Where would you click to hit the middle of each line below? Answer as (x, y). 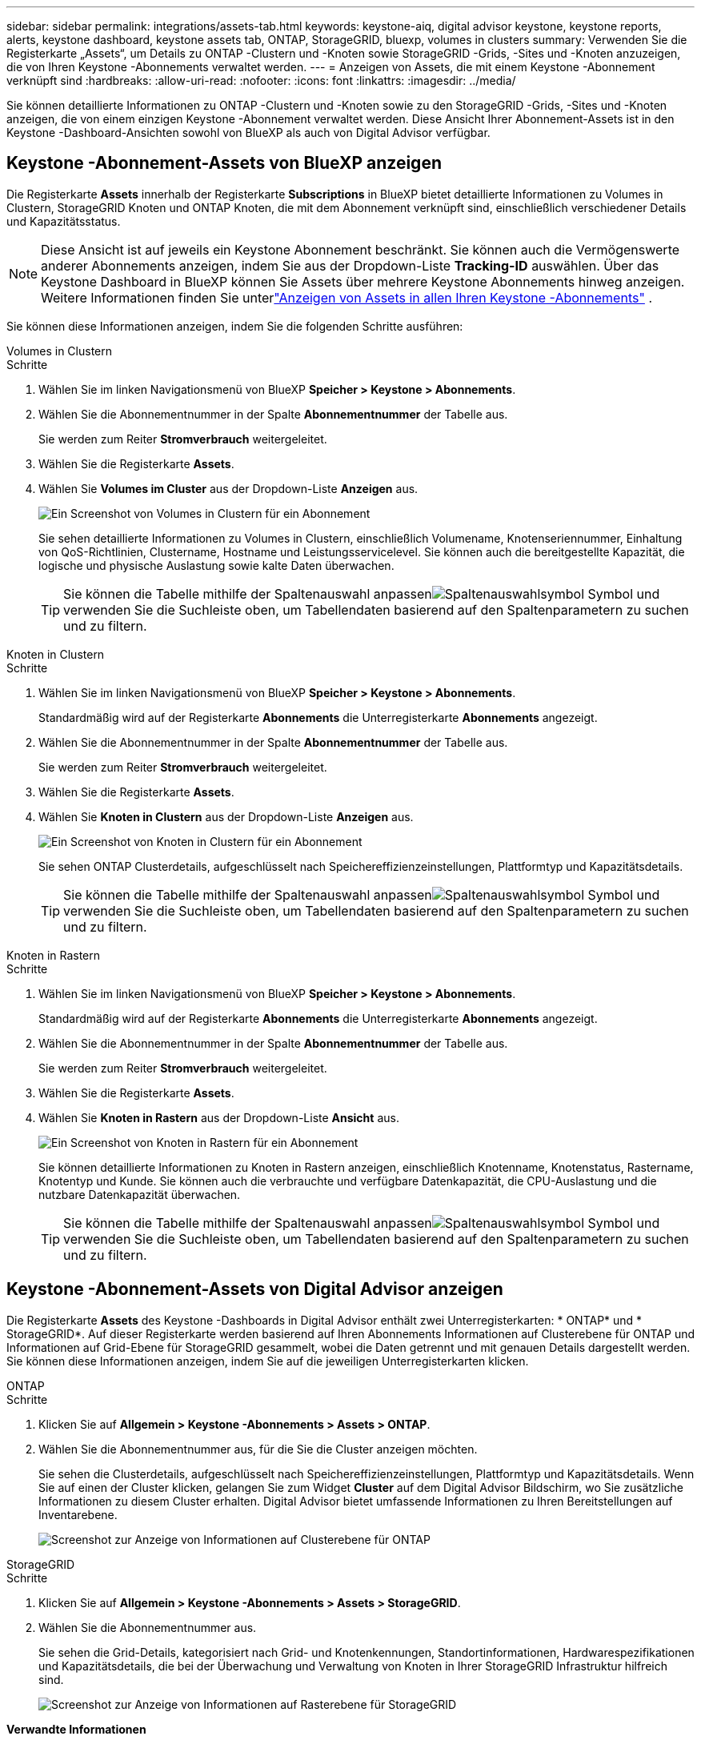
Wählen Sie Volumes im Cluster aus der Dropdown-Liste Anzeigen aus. (228, 488)
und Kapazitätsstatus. (64, 221)
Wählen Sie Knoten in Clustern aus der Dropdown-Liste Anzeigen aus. (226, 816)
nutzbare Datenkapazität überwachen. (140, 1194)
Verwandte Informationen (76, 1729)
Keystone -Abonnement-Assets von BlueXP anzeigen (224, 163)
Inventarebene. (78, 1514)
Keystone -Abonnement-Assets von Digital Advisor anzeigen (255, 1289)
